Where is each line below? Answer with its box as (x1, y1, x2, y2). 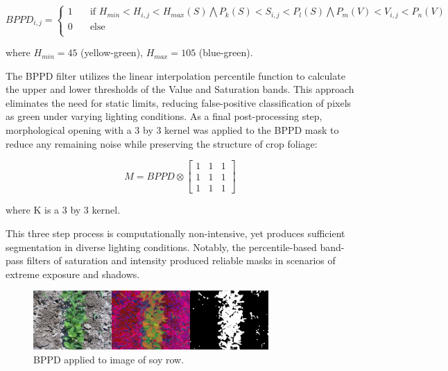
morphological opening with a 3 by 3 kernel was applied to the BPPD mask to (6, 123, 339, 137)
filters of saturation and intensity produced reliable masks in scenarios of (26, 253, 336, 268)
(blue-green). (198, 45, 253, 60)
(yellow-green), (80, 45, 143, 60)
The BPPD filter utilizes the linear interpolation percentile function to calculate (6, 68, 345, 83)
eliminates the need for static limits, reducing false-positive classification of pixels (6, 95, 352, 110)
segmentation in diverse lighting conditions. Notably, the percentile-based (6, 239, 317, 254)
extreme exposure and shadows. (6, 266, 140, 281)
